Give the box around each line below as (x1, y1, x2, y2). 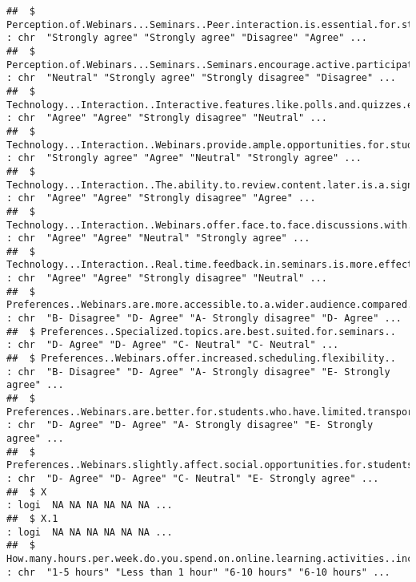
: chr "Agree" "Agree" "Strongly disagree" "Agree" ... (6, 192, 316, 204)
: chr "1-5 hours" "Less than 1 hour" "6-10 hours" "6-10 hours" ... (6, 566, 390, 578)
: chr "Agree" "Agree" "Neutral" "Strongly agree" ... (6, 232, 310, 245)
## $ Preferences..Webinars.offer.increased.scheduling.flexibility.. (6, 353, 396, 365)
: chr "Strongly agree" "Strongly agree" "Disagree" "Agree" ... (6, 32, 368, 44)
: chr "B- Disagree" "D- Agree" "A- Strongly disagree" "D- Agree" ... (6, 313, 402, 325)
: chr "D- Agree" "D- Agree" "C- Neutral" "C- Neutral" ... (6, 339, 339, 351)
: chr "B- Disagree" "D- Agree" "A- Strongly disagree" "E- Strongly (6, 366, 390, 378)
